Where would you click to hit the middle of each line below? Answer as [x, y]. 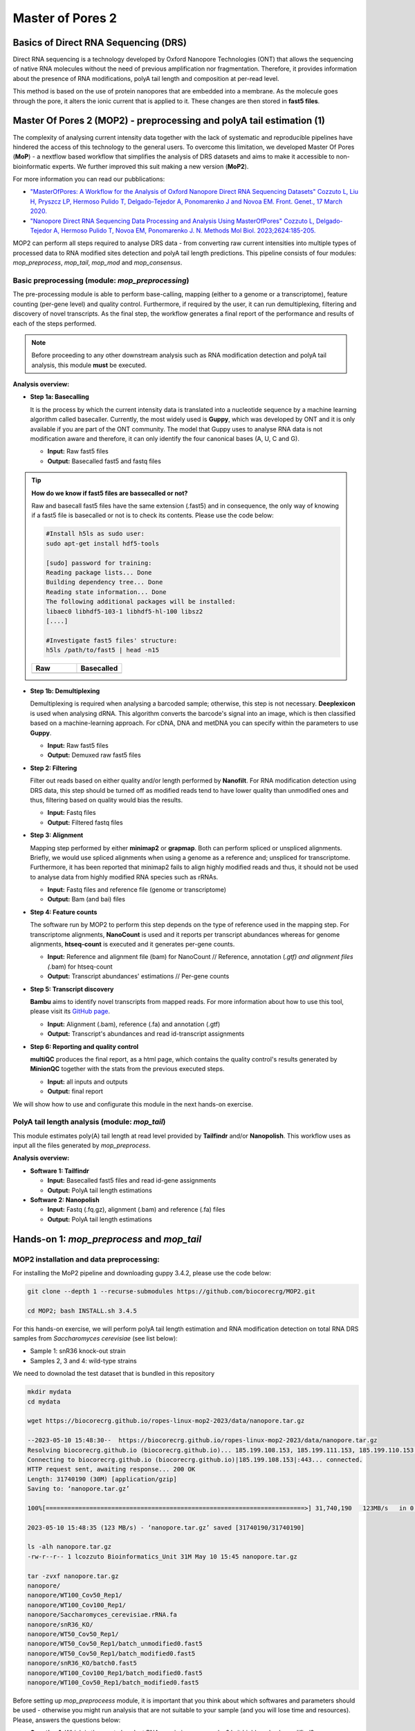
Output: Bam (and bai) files [86, 899]
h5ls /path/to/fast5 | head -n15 [102, 650]
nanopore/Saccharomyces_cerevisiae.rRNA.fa [102, 1615]
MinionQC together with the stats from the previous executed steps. [127, 1069]
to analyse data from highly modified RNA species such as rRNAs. [124, 877]
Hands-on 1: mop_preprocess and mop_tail [107, 1239]
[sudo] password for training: [99, 563]
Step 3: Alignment [57, 835]
